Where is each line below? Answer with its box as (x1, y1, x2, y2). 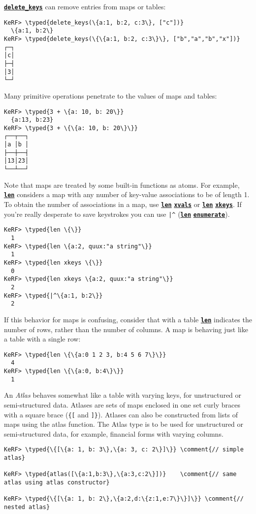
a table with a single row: (4, 334, 81, 344)
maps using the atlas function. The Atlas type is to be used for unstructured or (4, 419, 244, 429)
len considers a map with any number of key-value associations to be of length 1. (4, 189, 250, 200)
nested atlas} (4, 503, 50, 511)
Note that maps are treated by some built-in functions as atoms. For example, (4, 179, 240, 190)
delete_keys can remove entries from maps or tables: (4, 1, 166, 11)
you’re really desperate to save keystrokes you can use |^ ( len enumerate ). (4, 208, 230, 219)
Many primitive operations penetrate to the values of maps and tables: (4, 90, 217, 101)
